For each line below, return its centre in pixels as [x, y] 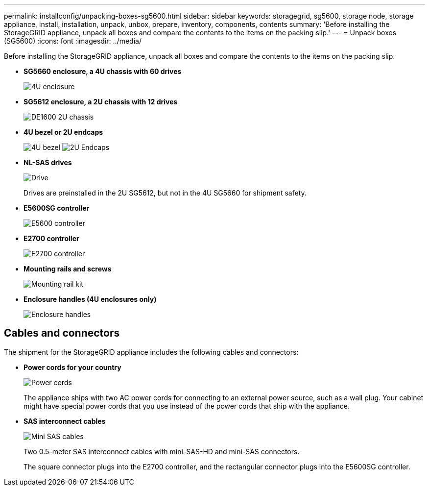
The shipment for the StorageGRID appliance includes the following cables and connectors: [151, 352]
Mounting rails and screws [68, 269]
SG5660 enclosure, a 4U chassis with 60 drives [103, 71]
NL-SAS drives [48, 162]
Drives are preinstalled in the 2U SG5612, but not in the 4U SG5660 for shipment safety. [165, 193]
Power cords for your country [72, 367]
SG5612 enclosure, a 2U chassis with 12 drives [101, 102]
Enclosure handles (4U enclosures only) [90, 299]
